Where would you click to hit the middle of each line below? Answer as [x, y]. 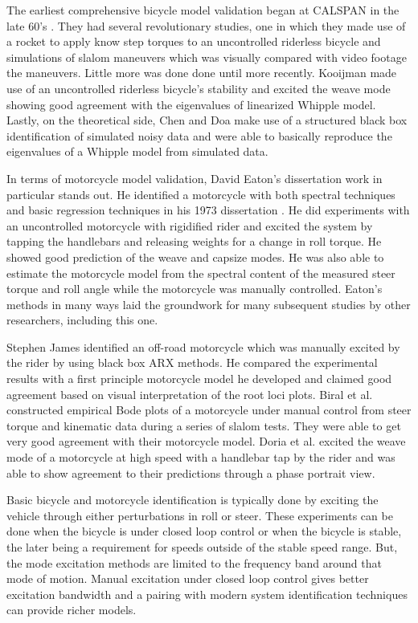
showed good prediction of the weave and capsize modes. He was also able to [195, 257]
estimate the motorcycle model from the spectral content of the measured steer [201, 273]
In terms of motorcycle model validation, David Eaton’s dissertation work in [195, 178]
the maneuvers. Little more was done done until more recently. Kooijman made [202, 73]
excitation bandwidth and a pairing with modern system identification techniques [207, 594]
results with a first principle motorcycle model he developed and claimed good [199, 379]
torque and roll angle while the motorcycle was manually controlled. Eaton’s [195, 289]
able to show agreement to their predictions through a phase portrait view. [191, 472]
